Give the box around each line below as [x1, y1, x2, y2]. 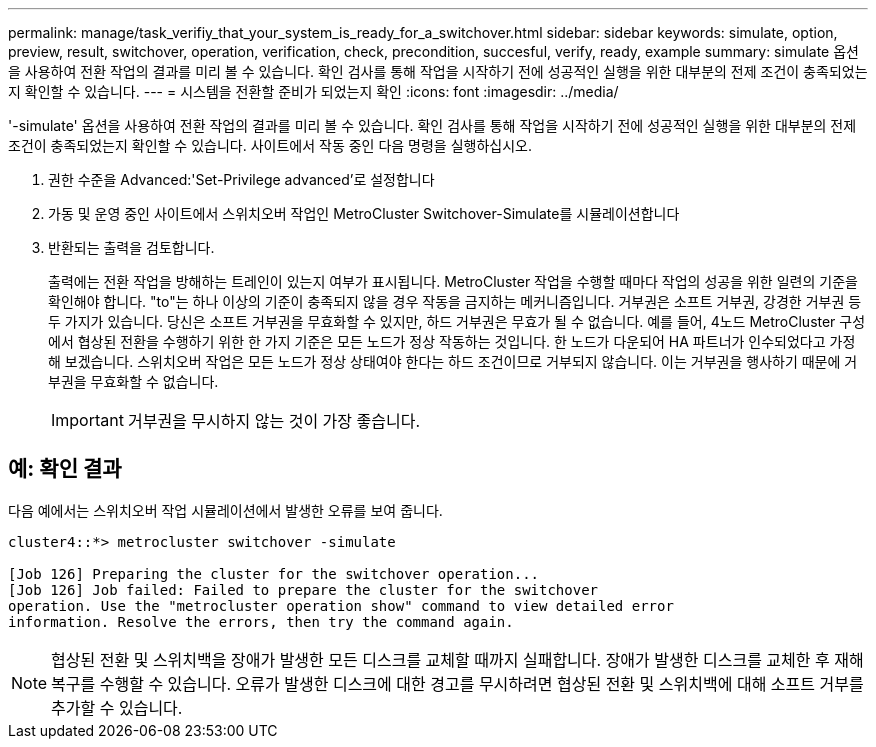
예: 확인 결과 [8, 456, 122, 482]
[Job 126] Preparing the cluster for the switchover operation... [8, 565, 540, 582]
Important [51, 410, 124, 430]
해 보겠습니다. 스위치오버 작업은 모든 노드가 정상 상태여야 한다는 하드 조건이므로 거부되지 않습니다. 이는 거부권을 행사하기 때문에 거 [48, 353, 858, 370]
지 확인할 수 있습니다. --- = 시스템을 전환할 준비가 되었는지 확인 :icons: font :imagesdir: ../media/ [8, 83, 619, 100]
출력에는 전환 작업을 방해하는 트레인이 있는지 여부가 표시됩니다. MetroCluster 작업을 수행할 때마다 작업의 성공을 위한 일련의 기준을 [48, 273, 858, 290]
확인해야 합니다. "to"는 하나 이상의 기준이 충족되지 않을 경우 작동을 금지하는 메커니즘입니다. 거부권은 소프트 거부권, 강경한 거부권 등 [48, 293, 862, 310]
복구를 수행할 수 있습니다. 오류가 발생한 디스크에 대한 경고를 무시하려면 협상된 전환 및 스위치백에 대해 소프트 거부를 [51, 673, 864, 694]
